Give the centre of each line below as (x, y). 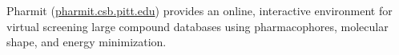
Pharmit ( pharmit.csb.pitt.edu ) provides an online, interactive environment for (199, 10)
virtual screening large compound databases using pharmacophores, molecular (197, 26)
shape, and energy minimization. (87, 42)
